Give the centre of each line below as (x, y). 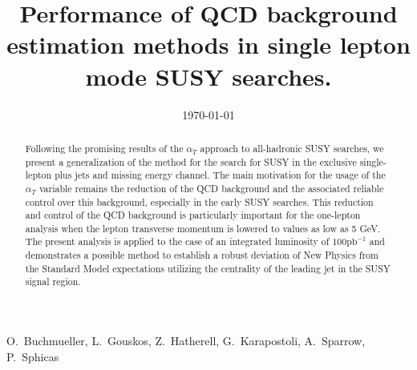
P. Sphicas (33, 356)
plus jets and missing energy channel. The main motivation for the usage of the (220, 175)
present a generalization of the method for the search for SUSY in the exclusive (191, 161)
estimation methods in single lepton (208, 44)
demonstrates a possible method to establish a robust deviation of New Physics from (202, 255)
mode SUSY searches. (208, 76)
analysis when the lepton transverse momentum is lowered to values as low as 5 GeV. (203, 228)
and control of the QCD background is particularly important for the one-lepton (193, 215)
